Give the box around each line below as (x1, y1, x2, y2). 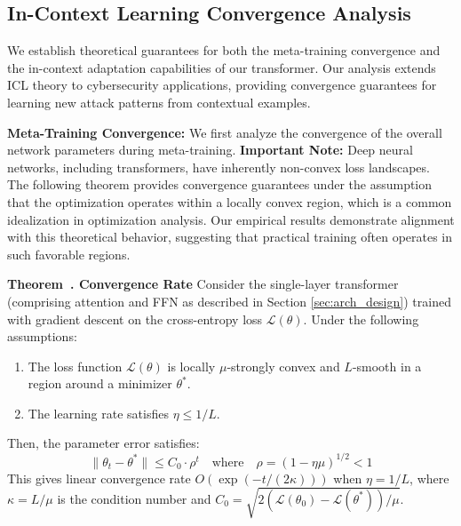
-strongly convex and (227, 356, 340, 375)
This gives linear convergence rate (7, 468, 191, 487)
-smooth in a (352, 356, 422, 375)
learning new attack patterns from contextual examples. (7, 92, 311, 111)
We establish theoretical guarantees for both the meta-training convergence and (7, 41, 441, 60)
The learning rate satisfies (28, 403, 169, 422)
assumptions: (7, 327, 77, 346)
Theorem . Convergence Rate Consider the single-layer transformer (7, 275, 399, 293)
